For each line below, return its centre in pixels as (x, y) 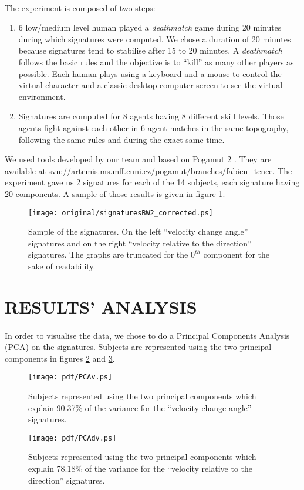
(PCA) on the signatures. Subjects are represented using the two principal (138, 347)
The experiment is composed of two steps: (80, 7)
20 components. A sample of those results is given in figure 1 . (115, 193)
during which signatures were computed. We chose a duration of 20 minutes (155, 39)
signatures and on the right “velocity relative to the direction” (140, 243)
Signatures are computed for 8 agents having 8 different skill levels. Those (151, 116)
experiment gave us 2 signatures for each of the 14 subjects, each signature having (152, 182)
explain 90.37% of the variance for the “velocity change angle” (140, 407)
